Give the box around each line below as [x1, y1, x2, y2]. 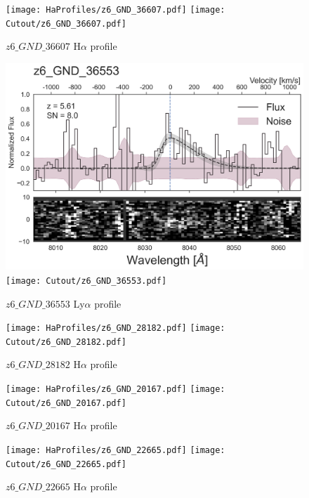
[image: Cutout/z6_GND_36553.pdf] [6, 275, 167, 286]
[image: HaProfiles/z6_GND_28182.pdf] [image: [6, 323, 225, 334]
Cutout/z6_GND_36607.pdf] [6, 18, 126, 29]
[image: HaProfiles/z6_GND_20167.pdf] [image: [6, 384, 225, 395]
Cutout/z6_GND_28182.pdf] [6, 336, 126, 347]
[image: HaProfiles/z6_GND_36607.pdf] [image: [6, 5, 225, 15]
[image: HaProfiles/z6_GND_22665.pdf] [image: [6, 445, 225, 455]
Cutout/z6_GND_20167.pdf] [6, 398, 126, 408]
